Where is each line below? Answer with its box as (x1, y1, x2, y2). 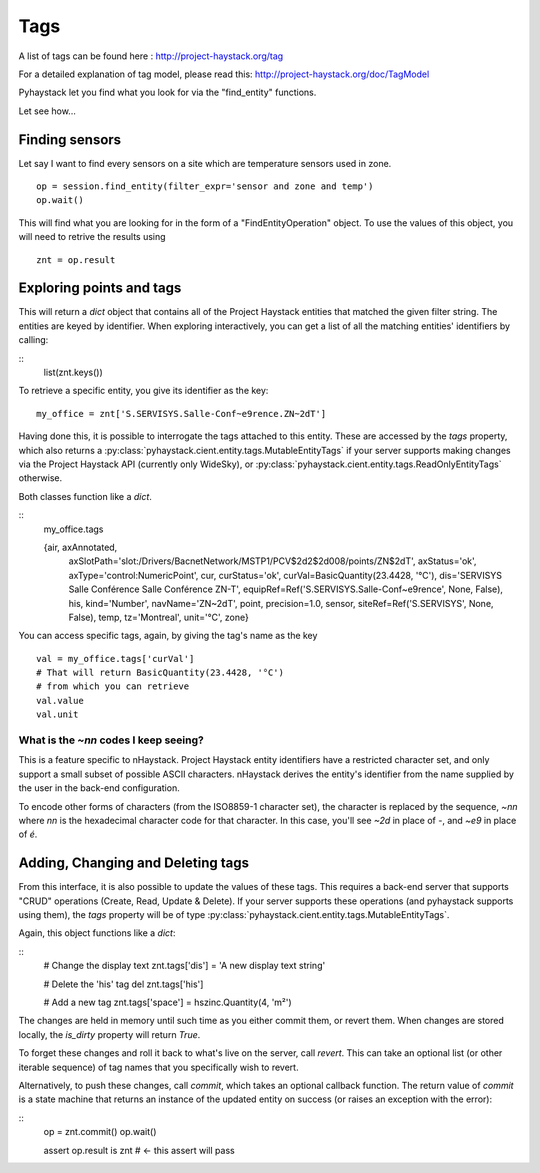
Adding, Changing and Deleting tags (18, 855, 250, 872)
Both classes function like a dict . (18, 490, 152, 502)
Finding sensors (18, 131, 122, 148)
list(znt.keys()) (43, 366, 104, 379)
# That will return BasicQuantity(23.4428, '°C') (36, 667, 285, 679)
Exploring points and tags (18, 280, 182, 297)
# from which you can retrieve (36, 681, 190, 692)
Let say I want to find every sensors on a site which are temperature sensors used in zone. (18, 157, 392, 169)
